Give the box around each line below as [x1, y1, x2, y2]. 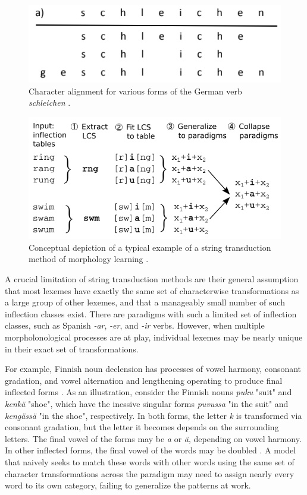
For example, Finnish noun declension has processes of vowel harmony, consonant [5, 362, 302, 375]
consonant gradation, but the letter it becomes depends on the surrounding [5, 421, 279, 433]
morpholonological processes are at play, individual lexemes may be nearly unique [5, 331, 303, 343]
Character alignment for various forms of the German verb [29, 84, 242, 97]
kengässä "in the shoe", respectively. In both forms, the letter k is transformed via [5, 409, 302, 421]
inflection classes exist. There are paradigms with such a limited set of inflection [5, 307, 297, 320]
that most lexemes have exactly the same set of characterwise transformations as [5, 284, 299, 297]
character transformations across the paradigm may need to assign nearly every [5, 467, 295, 480]
